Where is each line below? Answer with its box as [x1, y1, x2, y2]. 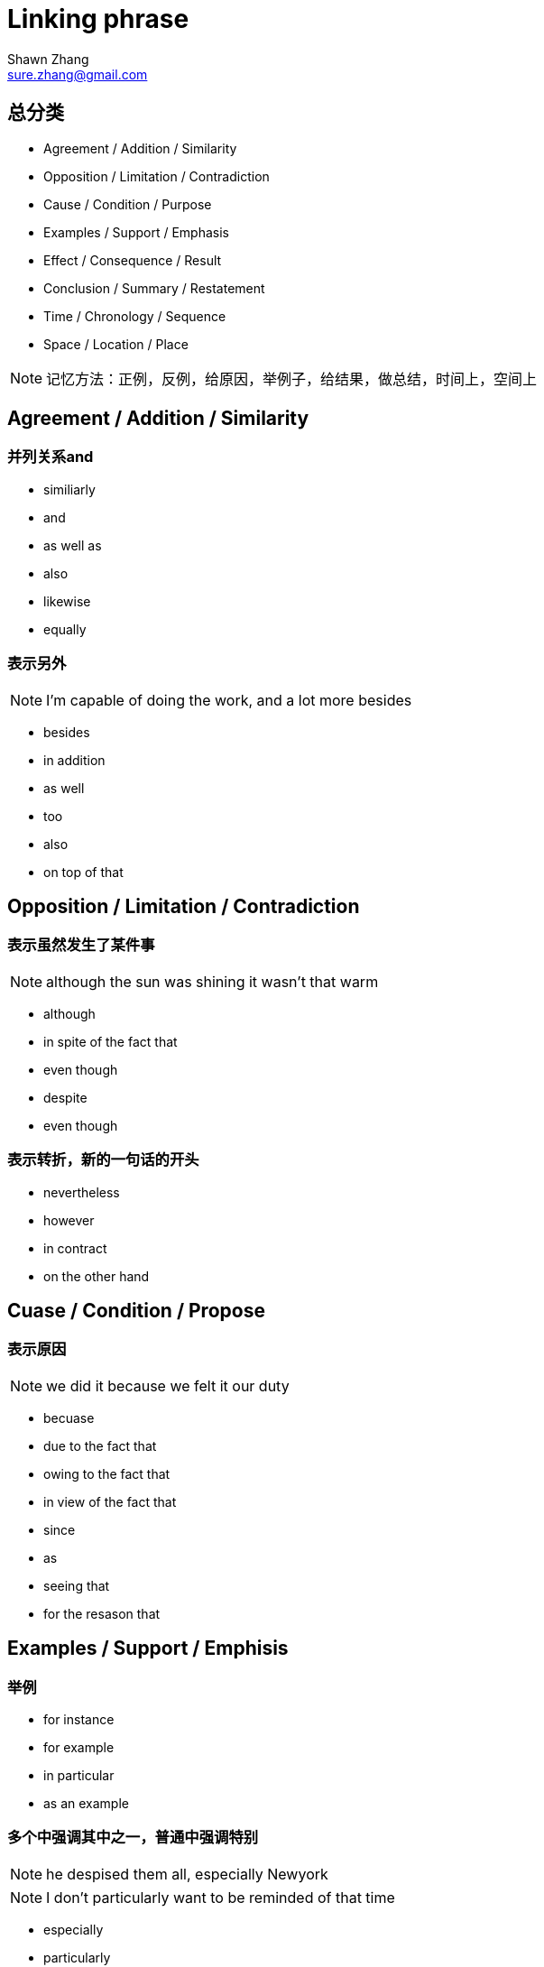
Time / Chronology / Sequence [43, 308, 226, 324]
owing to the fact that [43, 1465, 171, 1482]
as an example [43, 1795, 129, 1811]
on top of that [43, 863, 124, 880]
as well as [43, 537, 102, 553]
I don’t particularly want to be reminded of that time [46, 1888, 395, 1907]
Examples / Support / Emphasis [43, 224, 229, 240]
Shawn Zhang [7, 51, 89, 67]
